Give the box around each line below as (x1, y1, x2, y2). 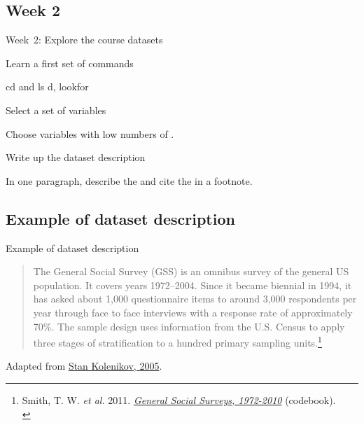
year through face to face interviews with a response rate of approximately (33, 305, 353, 319)
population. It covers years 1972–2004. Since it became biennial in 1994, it (33, 277, 352, 292)
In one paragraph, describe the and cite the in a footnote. (6, 173, 253, 188)
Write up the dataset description (6, 150, 146, 165)
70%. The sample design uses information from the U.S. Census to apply (33, 319, 345, 333)
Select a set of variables (6, 102, 106, 117)
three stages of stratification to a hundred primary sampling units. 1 (33, 333, 322, 349)
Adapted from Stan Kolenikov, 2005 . (6, 358, 162, 373)
